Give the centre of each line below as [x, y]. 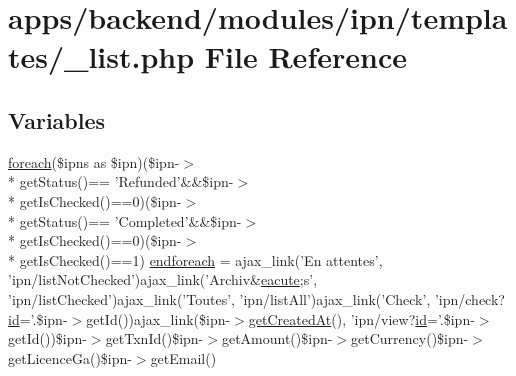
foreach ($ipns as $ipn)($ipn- [94, 161]
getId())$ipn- [47, 338]
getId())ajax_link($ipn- [158, 318]
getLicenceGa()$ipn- [70, 357]
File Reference [305, 56]
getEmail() [183, 357]
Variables [57, 119]
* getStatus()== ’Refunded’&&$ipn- [121, 181]
